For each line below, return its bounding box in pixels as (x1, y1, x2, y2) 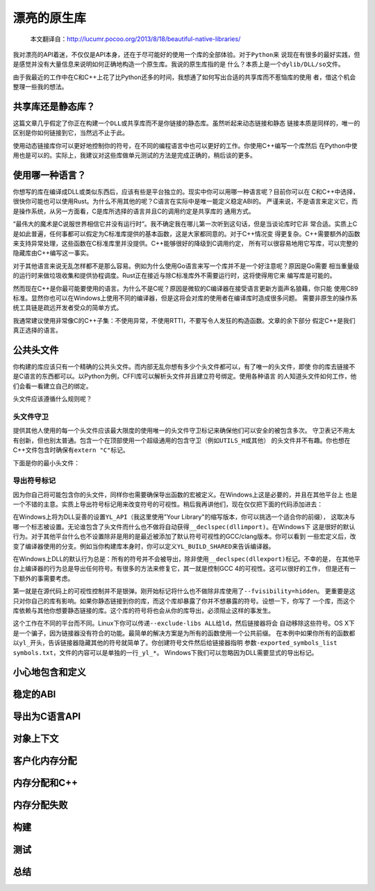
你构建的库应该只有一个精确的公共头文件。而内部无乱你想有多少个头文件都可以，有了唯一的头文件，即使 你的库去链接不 (12, 363, 356, 371)
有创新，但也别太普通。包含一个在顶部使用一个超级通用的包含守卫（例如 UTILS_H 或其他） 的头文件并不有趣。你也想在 (12, 436, 351, 444)
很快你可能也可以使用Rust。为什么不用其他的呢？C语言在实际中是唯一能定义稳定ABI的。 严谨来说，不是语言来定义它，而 (12, 197, 358, 206)
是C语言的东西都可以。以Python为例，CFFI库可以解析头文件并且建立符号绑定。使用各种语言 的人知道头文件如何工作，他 (12, 372, 357, 381)
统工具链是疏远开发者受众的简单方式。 (12, 303, 123, 312)
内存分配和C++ (12, 777, 78, 789)
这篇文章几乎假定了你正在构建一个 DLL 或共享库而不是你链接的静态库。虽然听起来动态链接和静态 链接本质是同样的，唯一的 (12, 119, 360, 128)
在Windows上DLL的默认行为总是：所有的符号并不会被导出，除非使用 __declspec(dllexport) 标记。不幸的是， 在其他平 (12, 555, 360, 563)
